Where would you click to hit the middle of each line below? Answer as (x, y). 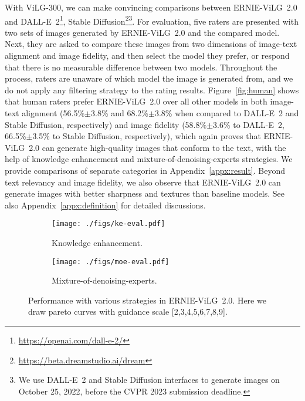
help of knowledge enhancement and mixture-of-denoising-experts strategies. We (149, 159)
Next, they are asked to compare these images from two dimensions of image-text (151, 44)
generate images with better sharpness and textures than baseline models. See (145, 193)
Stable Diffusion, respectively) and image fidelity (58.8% (106, 124)
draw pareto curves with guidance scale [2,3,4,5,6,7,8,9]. (128, 311)
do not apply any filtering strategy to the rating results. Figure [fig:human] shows (152, 90)
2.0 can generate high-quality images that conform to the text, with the (157, 147)
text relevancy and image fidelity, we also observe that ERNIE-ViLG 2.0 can (143, 182)
